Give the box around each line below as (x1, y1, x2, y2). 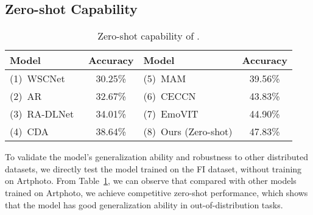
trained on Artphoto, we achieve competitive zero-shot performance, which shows (5, 186, 308, 199)
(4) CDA (10, 124, 49, 139)
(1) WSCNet (10, 71, 65, 86)
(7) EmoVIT (143, 107, 199, 121)
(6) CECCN (143, 89, 196, 104)
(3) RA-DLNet (10, 107, 74, 121)
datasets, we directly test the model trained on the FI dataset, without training (5, 162, 302, 175)
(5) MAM (143, 71, 186, 86)
